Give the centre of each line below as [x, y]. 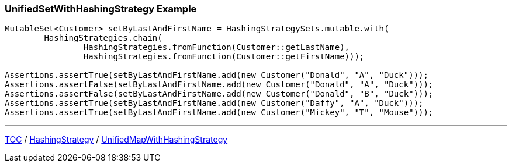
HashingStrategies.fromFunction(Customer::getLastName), [217, 47]
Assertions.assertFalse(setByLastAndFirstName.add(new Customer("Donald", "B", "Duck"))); [219, 94]
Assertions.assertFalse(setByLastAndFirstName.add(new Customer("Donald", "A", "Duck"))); [219, 85]
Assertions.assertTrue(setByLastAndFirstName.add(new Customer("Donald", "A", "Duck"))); [217, 75]
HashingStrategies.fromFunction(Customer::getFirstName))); [224, 57]
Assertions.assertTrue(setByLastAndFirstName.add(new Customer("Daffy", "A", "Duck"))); [214, 103]
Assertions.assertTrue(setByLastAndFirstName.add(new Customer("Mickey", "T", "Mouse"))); [219, 113]
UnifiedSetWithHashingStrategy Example [101, 9]
